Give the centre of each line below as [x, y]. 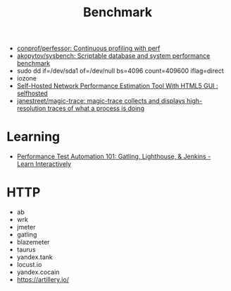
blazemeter [33, 242]
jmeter [26, 227]
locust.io [29, 265]
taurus [26, 250]
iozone [26, 78]
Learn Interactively [44, 164]
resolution [31, 108]
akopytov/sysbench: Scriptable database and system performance [113, 56]
